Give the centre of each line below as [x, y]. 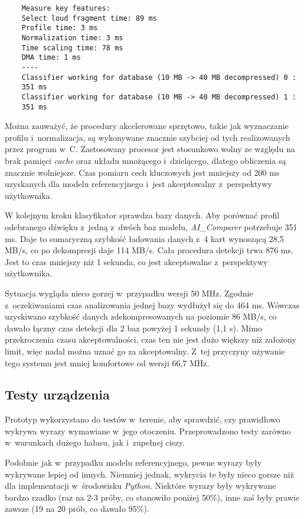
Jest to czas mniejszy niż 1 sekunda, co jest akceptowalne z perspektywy [136, 261]
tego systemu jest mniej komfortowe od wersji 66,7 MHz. [107, 362]
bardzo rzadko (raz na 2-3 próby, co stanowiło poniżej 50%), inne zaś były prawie [152, 497]
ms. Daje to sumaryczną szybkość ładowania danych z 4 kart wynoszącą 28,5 [144, 238]
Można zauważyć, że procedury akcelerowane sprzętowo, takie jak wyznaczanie [147, 126]
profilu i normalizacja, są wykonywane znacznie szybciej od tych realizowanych [148, 137]
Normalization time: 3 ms [72, 38]
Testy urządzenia [57, 394]
